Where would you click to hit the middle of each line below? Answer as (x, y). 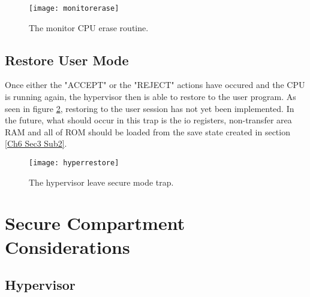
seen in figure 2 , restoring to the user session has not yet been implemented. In (150, 108)
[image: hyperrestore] (74, 163)
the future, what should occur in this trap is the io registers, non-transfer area (148, 120)
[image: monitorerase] (74, 8)
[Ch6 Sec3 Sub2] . (36, 143)
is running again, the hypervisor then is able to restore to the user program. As (151, 97)
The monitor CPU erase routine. (89, 27)
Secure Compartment (95, 223)
